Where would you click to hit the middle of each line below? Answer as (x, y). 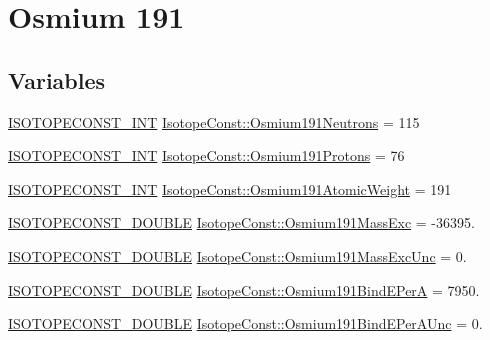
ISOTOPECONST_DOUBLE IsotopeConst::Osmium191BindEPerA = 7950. (244, 289)
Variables (57, 79)
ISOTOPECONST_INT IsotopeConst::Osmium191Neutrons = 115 (214, 121)
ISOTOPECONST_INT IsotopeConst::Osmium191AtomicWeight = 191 (230, 188)
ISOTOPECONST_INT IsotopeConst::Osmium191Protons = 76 (206, 155)
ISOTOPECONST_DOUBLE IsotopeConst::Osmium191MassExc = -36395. (241, 222)
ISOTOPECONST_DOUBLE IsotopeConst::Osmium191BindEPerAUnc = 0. (245, 323)
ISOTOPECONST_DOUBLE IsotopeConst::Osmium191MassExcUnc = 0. (237, 255)
